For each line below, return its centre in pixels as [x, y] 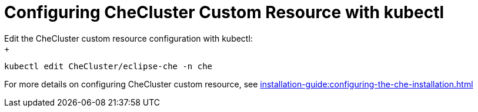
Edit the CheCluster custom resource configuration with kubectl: [128, 38]
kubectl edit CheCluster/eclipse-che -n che [108, 66]
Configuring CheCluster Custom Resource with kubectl [224, 12]
